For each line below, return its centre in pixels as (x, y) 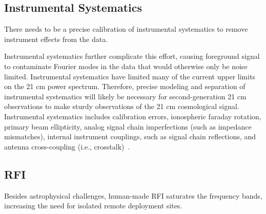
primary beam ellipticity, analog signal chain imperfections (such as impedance (128, 126)
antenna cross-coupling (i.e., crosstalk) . (67, 146)
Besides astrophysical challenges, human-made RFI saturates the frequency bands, (133, 195)
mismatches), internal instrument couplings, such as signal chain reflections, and (130, 136)
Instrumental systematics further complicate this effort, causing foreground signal (132, 56)
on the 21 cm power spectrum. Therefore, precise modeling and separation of (125, 86)
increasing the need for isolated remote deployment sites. (93, 206)
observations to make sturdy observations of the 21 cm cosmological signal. (122, 106)
